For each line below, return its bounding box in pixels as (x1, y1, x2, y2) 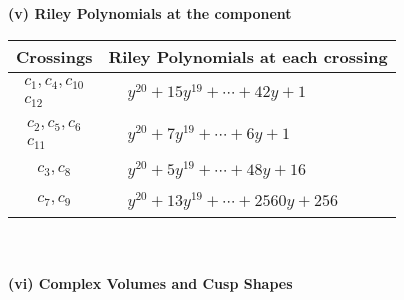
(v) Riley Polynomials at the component (8, 3, 292, 23)
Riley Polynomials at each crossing (108, 44, 388, 68)
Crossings (16, 44, 93, 68)
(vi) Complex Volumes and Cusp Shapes (8, 272, 293, 293)
